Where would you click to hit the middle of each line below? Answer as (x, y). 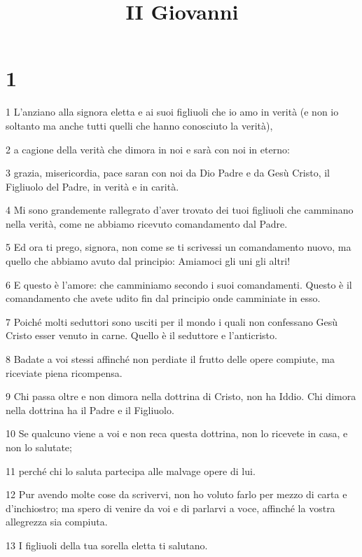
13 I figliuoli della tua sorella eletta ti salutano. (107, 545)
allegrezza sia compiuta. (57, 522)
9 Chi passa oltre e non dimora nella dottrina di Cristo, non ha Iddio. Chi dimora (181, 396)
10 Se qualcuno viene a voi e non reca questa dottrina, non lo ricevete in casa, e (177, 433)
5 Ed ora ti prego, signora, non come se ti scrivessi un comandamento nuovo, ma (179, 247)
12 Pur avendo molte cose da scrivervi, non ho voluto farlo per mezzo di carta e (176, 494)
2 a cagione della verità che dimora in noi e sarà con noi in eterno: (148, 149)
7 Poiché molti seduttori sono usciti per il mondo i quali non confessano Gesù (172, 321)
